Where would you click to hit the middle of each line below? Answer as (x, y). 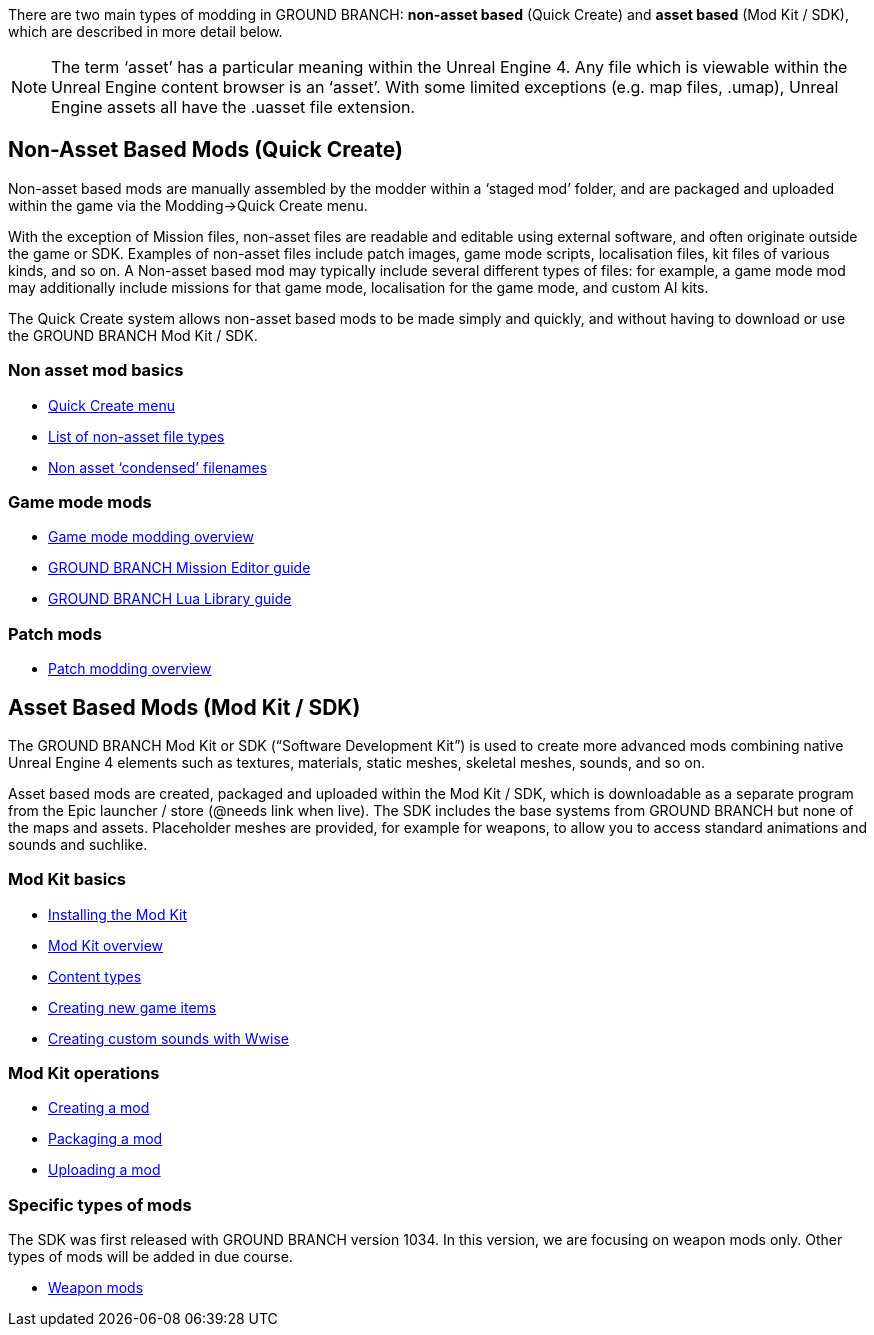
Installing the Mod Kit (118, 914)
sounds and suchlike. (78, 844)
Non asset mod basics (96, 370)
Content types (95, 976)
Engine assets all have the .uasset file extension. (233, 107)
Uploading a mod (104, 1170)
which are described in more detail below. (145, 31)
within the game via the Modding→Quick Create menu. (188, 205)
